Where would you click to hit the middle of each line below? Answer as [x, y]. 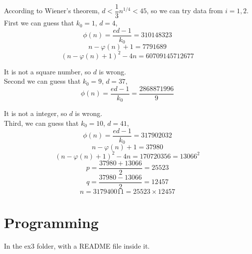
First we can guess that [39, 23]
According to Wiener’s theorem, [52, 11]
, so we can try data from [185, 11]
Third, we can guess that [41, 123]
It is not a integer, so [36, 113]
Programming [51, 222]
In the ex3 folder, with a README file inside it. [77, 245]
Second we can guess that [42, 81]
